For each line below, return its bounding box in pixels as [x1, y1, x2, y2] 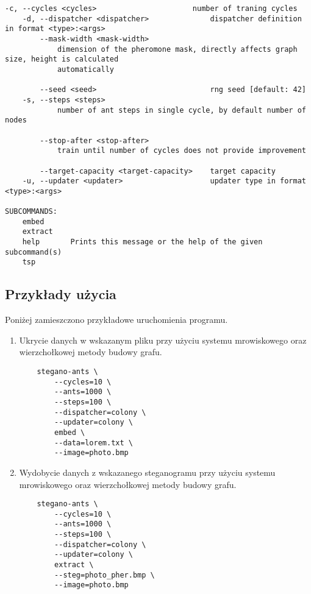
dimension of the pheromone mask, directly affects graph [57, 44, 298, 54]
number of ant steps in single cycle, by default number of [57, 105, 306, 115]
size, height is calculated [5, 55, 119, 64]
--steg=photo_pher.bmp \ [54, 570, 155, 579]
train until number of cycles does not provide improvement [57, 146, 306, 155]
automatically [57, 65, 114, 74]
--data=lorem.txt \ [54, 438, 133, 447]
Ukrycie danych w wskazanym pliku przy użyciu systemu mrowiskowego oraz [19, 333, 307, 346]
